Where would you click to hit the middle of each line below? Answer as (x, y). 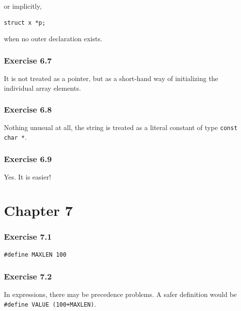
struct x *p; (25, 23)
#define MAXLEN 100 (35, 255)
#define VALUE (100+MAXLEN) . (50, 303)
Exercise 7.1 (28, 236)
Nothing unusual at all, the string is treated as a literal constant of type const (121, 127)
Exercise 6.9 (28, 158)
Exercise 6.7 (28, 60)
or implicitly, (23, 6)
